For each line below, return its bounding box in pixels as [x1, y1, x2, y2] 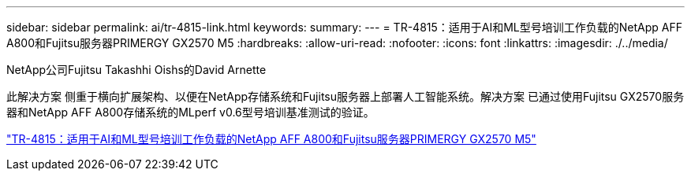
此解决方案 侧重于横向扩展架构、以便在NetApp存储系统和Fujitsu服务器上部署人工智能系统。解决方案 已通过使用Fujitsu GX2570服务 [6, 90, 685, 103]
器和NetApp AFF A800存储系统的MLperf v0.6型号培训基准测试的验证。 [6, 105, 375, 119]
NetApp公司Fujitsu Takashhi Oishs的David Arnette [6, 63, 267, 76]
